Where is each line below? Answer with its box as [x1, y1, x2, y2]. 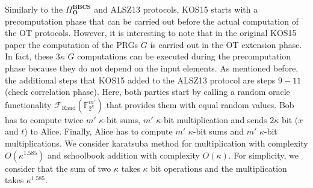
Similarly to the [5, 3, 63, 15]
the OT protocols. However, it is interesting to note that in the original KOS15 [5, 26, 297, 39]
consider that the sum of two [5, 162, 111, 174]
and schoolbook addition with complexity [48, 148, 200, 161]
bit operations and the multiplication [150, 162, 287, 174]
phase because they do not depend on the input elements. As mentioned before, [5, 61, 299, 74]
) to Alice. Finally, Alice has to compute [24, 125, 173, 138]
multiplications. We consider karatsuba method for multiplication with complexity [5, 136, 308, 149]
